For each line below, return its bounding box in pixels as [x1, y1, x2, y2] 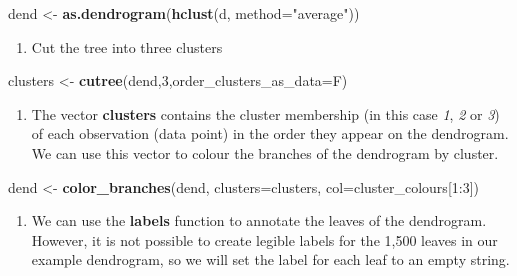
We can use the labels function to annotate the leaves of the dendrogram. [31, 210, 487, 231]
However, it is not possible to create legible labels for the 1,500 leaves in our [31, 229, 498, 250]
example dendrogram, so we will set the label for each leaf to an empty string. [31, 249, 510, 270]
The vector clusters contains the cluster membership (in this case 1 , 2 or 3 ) [31, 103, 500, 124]
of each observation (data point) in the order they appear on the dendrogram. [31, 123, 509, 144]
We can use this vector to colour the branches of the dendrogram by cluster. [31, 142, 499, 163]
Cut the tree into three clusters [31, 36, 223, 57]
